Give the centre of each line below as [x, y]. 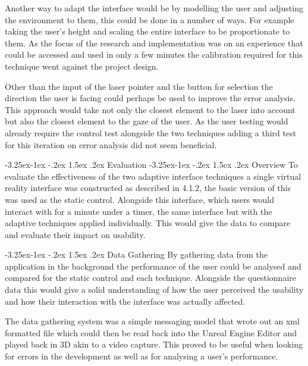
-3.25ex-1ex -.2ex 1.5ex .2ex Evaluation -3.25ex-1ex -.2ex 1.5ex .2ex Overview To [152, 165]
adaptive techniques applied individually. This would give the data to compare [148, 223]
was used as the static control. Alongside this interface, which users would [139, 199]
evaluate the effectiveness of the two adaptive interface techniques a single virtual [153, 176]
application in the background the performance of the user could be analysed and [153, 266]
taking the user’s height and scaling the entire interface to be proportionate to [147, 31]
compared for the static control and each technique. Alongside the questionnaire [150, 278]
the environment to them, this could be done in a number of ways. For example [150, 19]
